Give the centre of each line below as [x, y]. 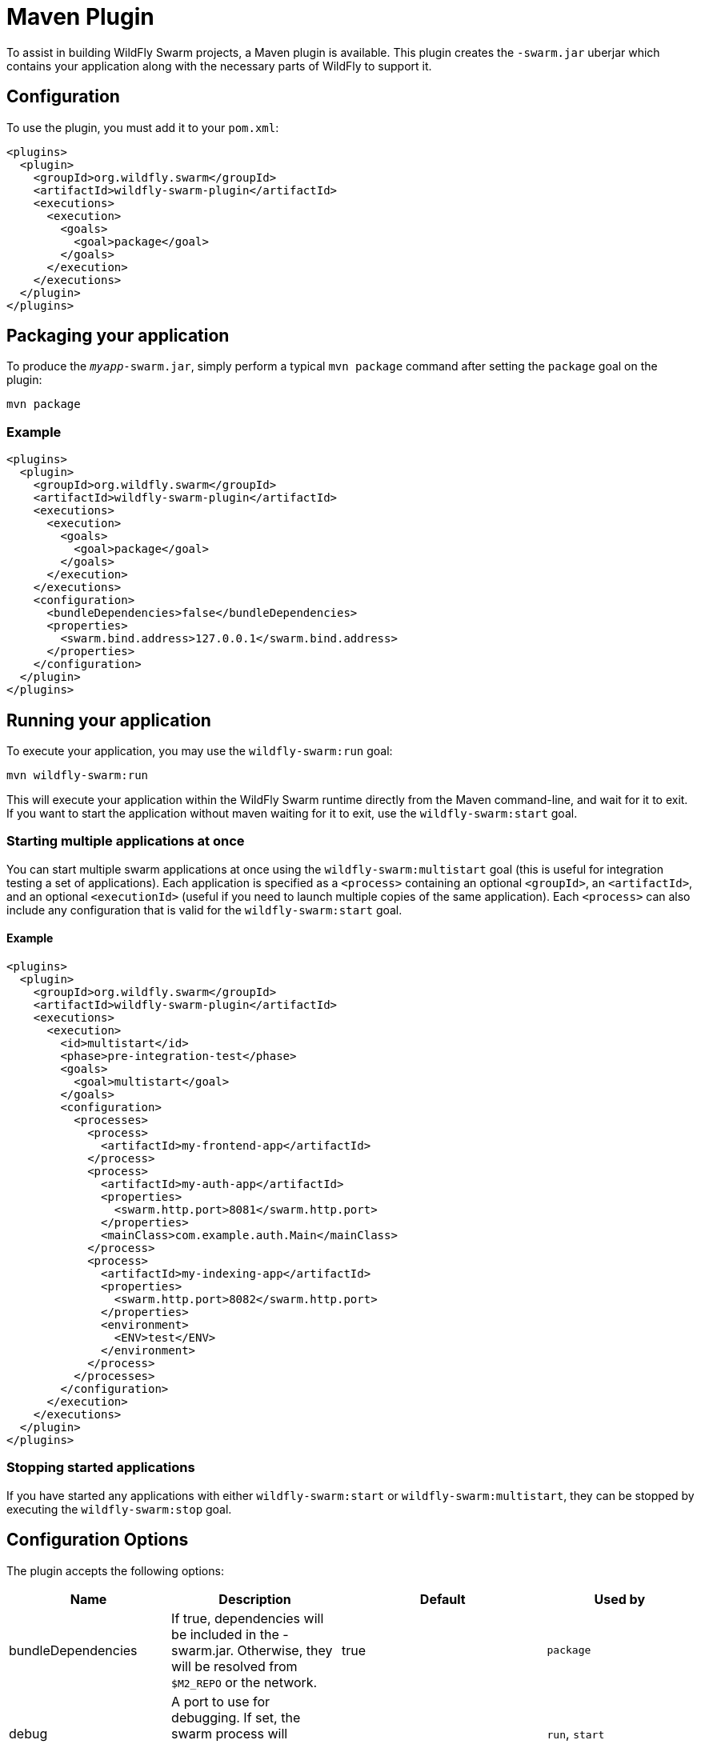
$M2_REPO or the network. [244, 1682]
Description [255, 1599]
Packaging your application [118, 336]
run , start [576, 1733]
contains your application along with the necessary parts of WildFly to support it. [219, 66]
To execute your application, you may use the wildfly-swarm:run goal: [200, 751]
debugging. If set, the [236, 1717]
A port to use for [221, 1701]
